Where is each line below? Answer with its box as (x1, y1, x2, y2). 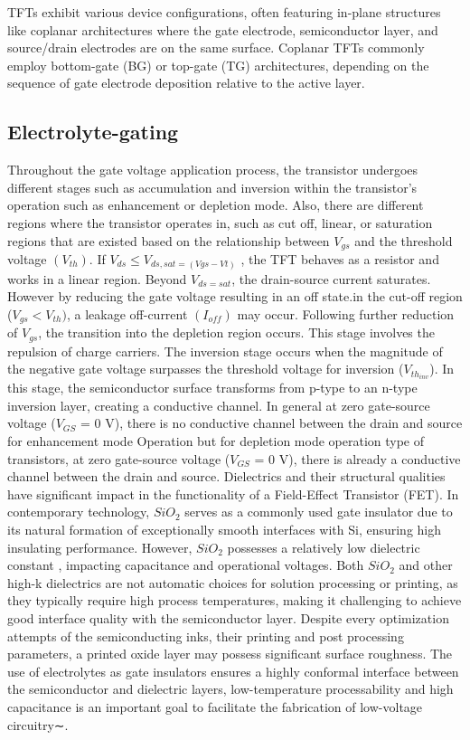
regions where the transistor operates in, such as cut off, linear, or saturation (7, 213, 433, 232)
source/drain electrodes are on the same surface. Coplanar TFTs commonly (7, 38, 425, 57)
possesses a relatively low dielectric (227, 537, 420, 556)
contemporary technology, (7, 502, 150, 521)
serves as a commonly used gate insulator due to (184, 502, 453, 521)
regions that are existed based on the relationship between (7, 231, 330, 250)
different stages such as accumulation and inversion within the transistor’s (7, 177, 418, 196)
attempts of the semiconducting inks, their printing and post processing (7, 626, 404, 645)
